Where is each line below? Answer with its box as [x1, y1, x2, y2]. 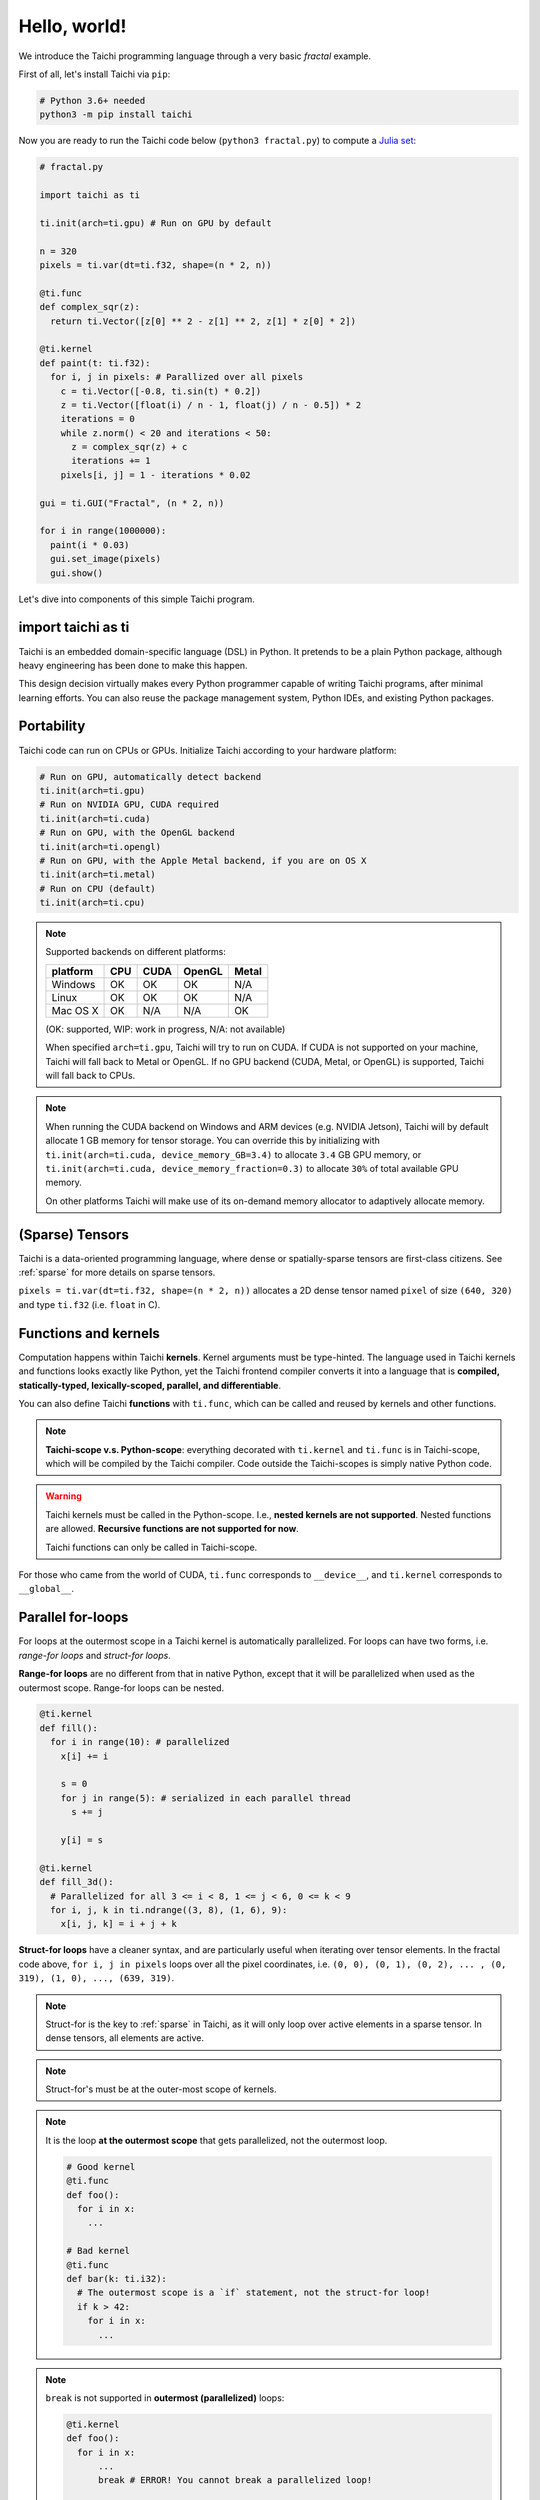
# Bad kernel [66, 2245, 130, 2257]
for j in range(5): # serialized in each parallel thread [60, 1792, 351, 1804]
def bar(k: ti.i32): [66, 2273, 167, 2284]
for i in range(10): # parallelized [50, 1736, 230, 1748]
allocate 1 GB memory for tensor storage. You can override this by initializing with [45, 1135, 380, 1147]
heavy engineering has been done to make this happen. [18, 659, 249, 671]
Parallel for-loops [18, 1609, 129, 1626]
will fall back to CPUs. [45, 1070, 136, 1082]
